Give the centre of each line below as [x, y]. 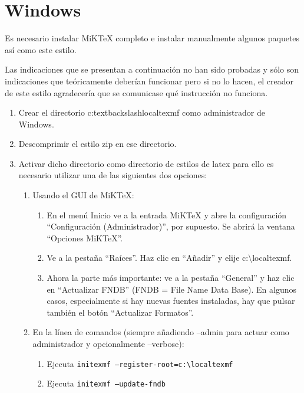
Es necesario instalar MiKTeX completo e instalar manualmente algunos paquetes [152, 38]
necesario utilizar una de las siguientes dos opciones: [113, 175]
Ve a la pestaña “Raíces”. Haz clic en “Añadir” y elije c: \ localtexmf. [169, 258]
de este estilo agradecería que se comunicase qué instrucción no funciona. [136, 92]
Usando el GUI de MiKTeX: [83, 195]
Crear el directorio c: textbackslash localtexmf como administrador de [142, 112]
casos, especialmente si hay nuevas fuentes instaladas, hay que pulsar [171, 301]
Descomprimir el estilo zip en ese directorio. [98, 144]
